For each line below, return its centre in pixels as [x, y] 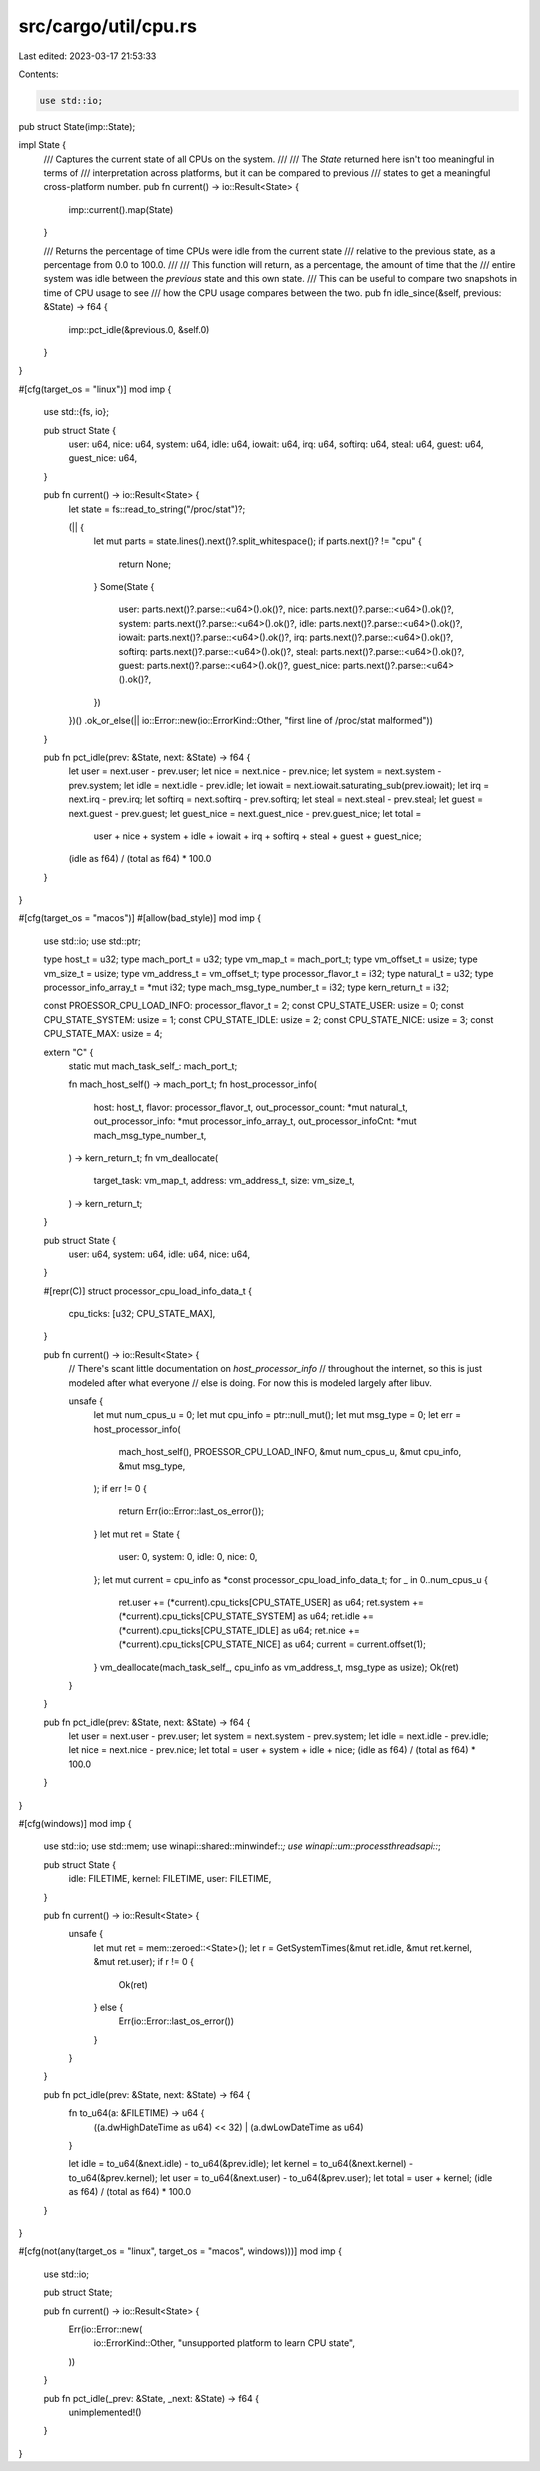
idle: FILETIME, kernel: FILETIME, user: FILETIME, [170, 1879]
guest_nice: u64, [103, 458]
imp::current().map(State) [121, 209]
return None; [145, 564]
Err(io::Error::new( [105, 2329]
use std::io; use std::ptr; [92, 941]
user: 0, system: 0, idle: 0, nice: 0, [188, 1557]
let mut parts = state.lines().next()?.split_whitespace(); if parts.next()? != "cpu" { [257, 541]
